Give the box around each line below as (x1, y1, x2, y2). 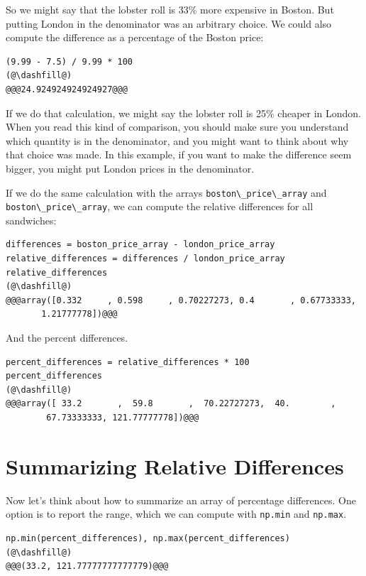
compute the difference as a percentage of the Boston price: (6, 30, 264, 45)
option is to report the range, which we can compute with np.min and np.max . (6, 506, 347, 521)
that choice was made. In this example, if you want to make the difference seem (6, 147, 352, 162)
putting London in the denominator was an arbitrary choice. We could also (6, 16, 332, 31)
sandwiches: (6, 212, 57, 227)
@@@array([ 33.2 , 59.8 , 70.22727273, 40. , (6, 398, 336, 409)
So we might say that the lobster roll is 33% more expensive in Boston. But (6, 2, 334, 16)
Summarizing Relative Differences (6, 451, 344, 480)
